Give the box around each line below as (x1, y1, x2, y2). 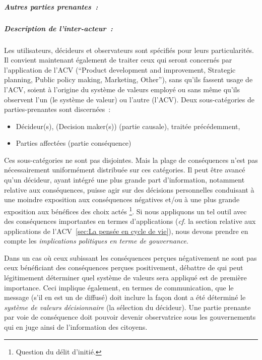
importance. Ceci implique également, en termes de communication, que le (4, 282, 234, 292)
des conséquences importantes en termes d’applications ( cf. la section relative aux (4, 216, 256, 226)
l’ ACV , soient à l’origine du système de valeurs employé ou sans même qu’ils (4, 84, 240, 94)
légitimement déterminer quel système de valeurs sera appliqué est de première (4, 272, 247, 283)
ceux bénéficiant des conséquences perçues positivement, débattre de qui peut (4, 262, 243, 273)
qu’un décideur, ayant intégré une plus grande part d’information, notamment (4, 174, 245, 185)
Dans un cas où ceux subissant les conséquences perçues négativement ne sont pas (4, 252, 257, 263)
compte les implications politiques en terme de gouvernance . (4, 235, 188, 246)
